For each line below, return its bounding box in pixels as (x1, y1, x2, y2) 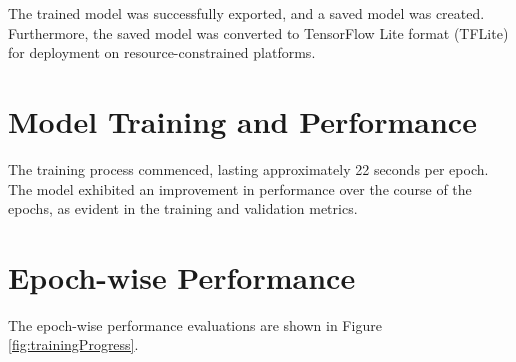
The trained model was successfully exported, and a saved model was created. (8, 3, 485, 23)
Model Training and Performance (8, 100, 477, 141)
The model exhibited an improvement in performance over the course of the (8, 178, 472, 199)
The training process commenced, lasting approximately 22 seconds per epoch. (8, 158, 489, 179)
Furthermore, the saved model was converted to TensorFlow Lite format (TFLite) (8, 22, 509, 43)
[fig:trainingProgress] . (8, 334, 139, 355)
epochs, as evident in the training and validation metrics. (8, 198, 358, 219)
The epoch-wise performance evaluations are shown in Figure (8, 314, 382, 335)
